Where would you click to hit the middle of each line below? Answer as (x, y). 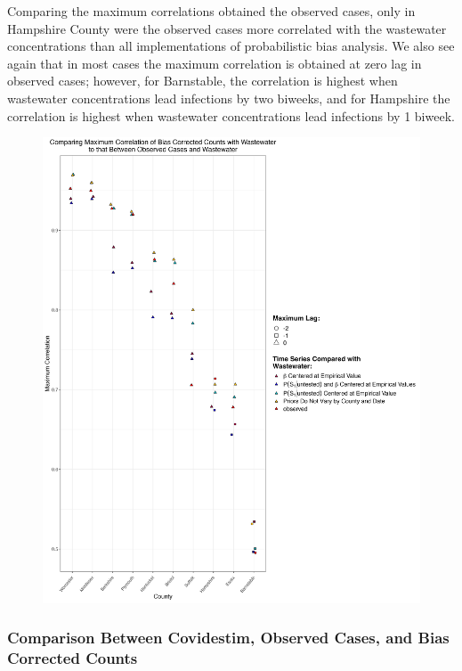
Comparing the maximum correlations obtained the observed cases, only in (211, 11)
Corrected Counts (73, 658)
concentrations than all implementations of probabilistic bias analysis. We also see (231, 46)
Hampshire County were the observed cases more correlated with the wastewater (227, 28)
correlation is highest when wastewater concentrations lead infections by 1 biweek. (231, 115)
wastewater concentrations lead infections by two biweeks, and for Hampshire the (229, 98)
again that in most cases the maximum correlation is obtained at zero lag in (215, 63)
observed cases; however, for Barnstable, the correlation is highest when (203, 81)
